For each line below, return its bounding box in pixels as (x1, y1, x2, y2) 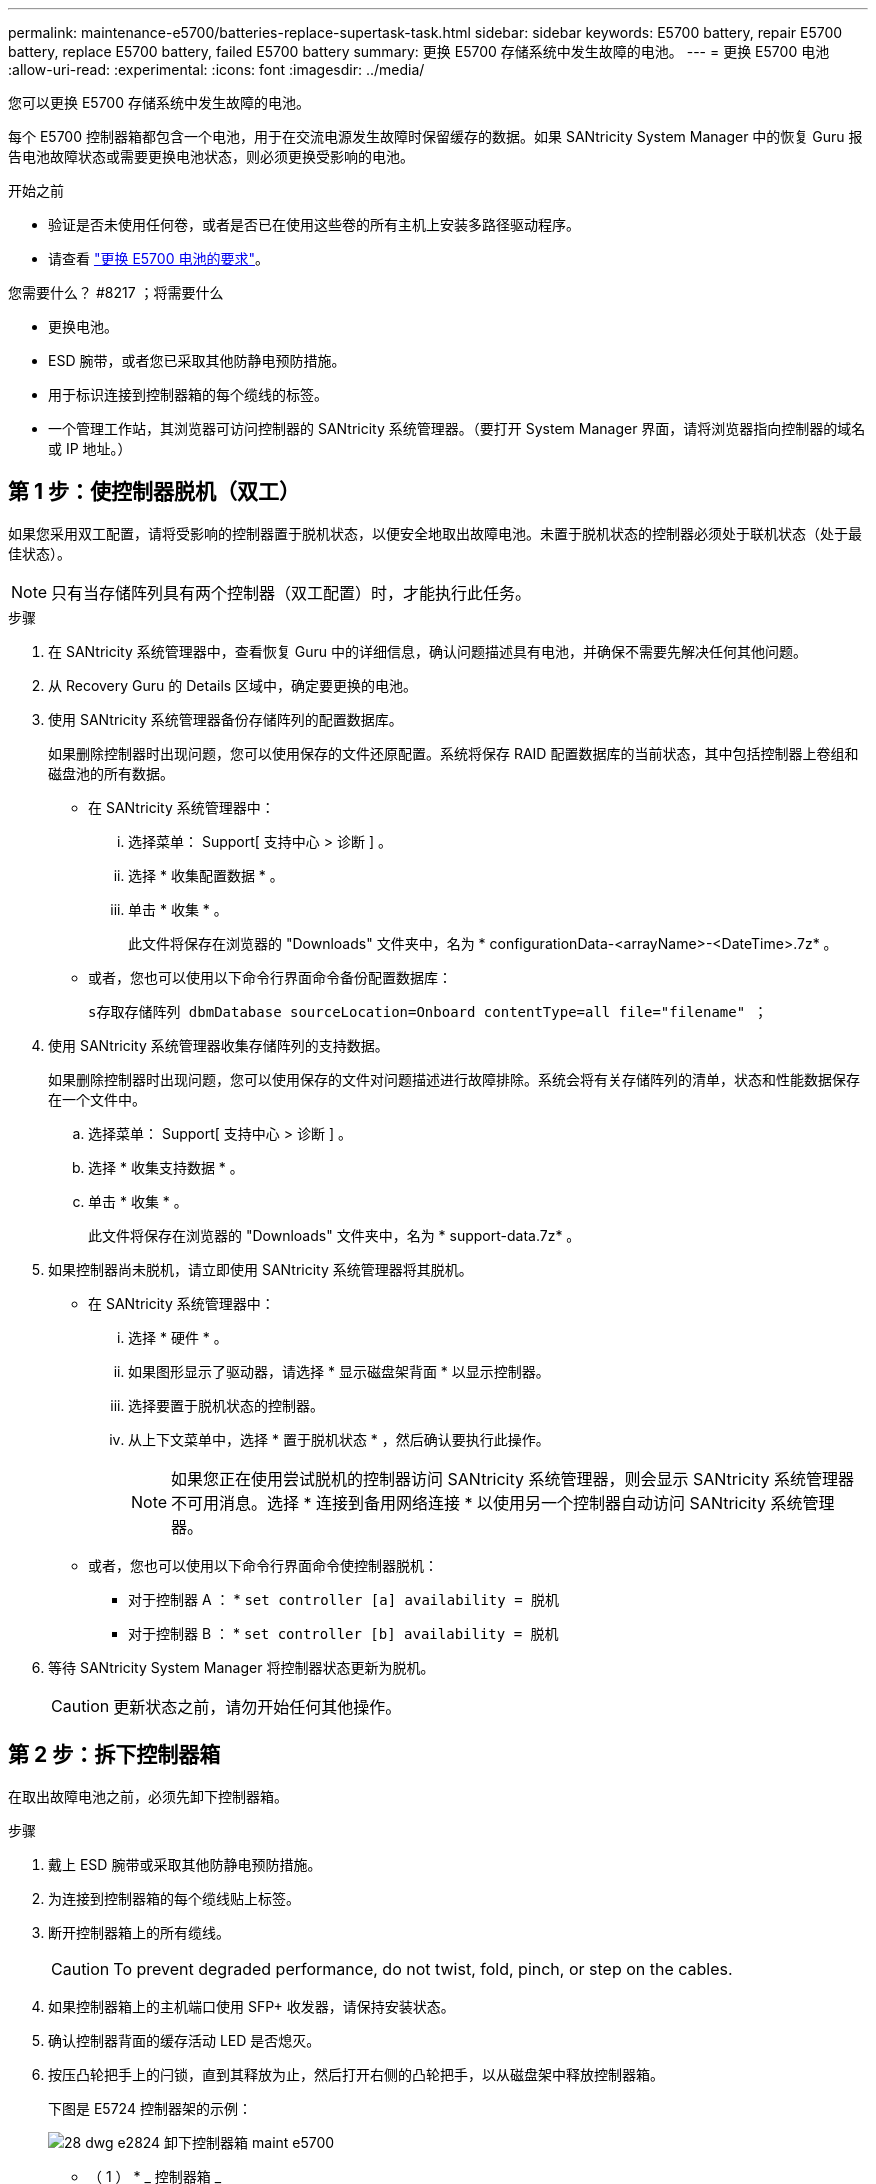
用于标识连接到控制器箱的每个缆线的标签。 (48, 386, 328, 403)
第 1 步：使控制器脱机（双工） (8, 479, 300, 505)
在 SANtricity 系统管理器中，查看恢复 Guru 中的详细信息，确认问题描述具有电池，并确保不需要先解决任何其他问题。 (48, 642, 807, 660)
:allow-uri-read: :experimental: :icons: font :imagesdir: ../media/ (8, 61, 425, 78)
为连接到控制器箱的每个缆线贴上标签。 (48, 1889, 300, 1907)
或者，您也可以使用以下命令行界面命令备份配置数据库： (88, 968, 452, 986)
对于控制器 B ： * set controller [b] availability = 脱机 (128, 1624, 559, 1642)
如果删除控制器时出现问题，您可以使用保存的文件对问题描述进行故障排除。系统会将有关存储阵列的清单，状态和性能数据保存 (48, 1070, 860, 1088)
